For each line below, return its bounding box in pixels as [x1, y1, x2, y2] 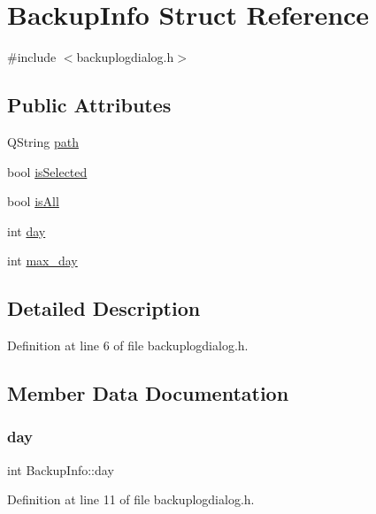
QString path [7, 132, 79, 150]
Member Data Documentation [7, 380, 289, 407]
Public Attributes [7, 91, 172, 119]
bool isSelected [7, 162, 88, 180]
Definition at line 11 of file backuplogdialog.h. [7, 490, 255, 509]
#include [7, 48, 57, 66]
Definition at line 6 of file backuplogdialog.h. [7, 336, 249, 355]
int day [7, 221, 46, 240]
